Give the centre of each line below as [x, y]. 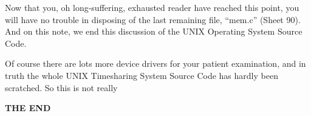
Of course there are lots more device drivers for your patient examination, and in [155, 63]
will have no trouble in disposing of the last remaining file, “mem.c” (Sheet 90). [153, 19]
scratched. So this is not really [61, 87]
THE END [28, 108]
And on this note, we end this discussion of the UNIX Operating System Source [154, 31]
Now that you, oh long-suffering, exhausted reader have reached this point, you [152, 7]
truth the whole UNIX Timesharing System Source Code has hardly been [142, 75]
